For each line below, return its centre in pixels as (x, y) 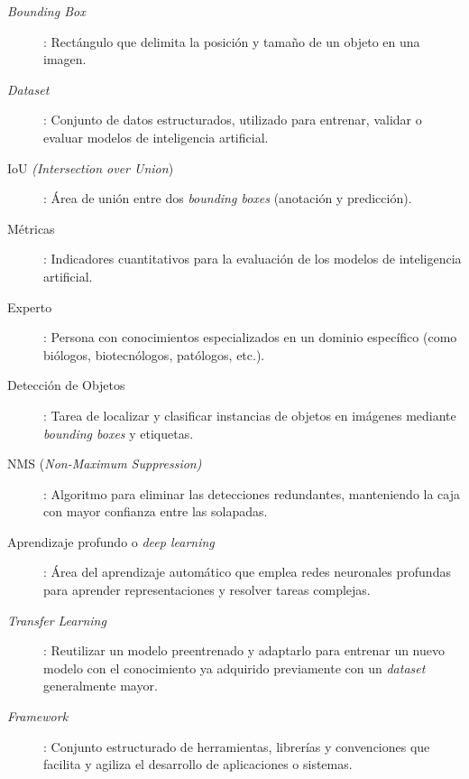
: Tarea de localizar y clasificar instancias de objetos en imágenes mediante (250, 415)
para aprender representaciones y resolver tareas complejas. (207, 590)
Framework (38, 716)
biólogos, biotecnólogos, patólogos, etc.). (154, 354)
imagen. (65, 59)
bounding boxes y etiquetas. (119, 433)
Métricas (31, 228)
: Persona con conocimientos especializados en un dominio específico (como (250, 337)
